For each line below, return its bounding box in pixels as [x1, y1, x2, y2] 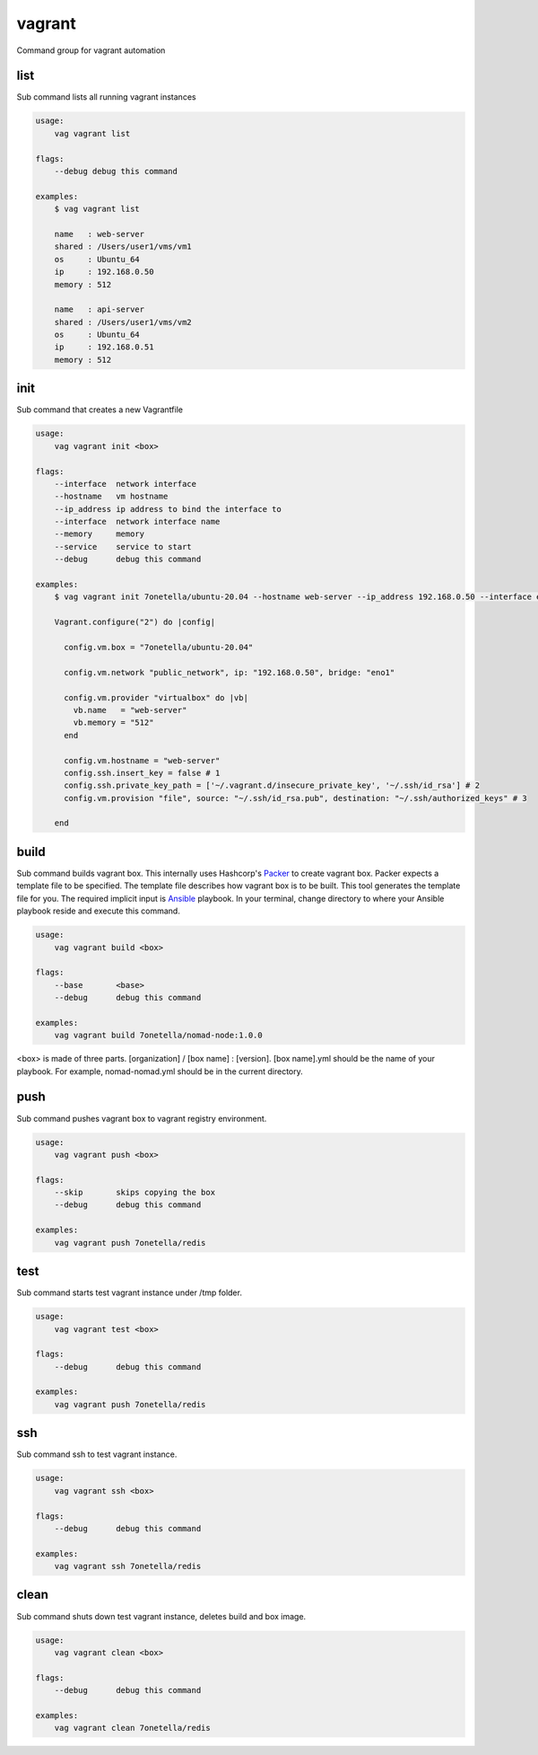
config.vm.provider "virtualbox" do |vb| [64, 692, 248, 702]
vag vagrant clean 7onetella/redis [54, 1723, 211, 1733]
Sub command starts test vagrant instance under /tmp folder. [16, 1287, 242, 1298]
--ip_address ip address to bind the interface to [54, 504, 282, 514]
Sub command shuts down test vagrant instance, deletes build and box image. [16, 1610, 307, 1621]
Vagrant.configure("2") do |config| [54, 617, 215, 628]
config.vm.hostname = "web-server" [64, 755, 221, 765]
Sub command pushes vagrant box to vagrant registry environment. [16, 1113, 267, 1124]
